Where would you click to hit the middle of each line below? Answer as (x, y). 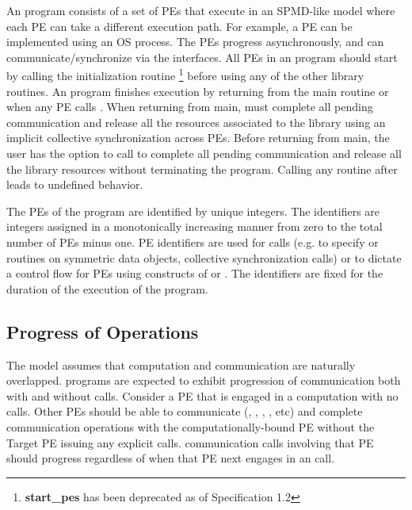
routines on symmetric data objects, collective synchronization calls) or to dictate (204, 257)
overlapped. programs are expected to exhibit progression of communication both (204, 380)
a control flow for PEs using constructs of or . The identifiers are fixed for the (195, 273)
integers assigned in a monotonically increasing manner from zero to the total (195, 226)
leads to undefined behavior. (75, 184)
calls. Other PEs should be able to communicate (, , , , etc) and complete (185, 411)
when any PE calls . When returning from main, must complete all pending (190, 107)
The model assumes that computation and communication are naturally (181, 364)
